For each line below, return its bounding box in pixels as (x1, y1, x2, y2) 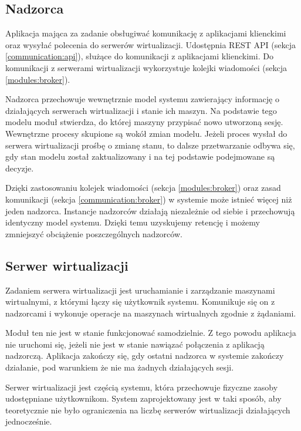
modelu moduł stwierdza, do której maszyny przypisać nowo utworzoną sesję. (5, 116, 283, 128)
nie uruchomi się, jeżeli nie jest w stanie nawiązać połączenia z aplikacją (5, 338, 265, 350)
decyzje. (5, 161, 34, 174)
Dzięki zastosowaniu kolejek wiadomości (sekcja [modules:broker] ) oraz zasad (5, 181, 281, 194)
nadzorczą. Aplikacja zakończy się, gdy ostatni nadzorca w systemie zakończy (5, 349, 284, 362)
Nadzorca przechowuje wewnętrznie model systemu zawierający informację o (5, 93, 279, 105)
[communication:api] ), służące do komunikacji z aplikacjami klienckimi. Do (5, 50, 273, 62)
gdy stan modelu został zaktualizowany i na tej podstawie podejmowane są (5, 150, 275, 163)
